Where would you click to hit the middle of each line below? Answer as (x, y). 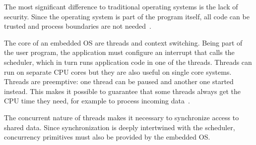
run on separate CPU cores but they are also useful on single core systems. (118, 72)
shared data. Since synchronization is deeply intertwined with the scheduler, (120, 127)
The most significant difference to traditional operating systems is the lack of (121, 6)
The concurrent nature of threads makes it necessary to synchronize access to (122, 117)
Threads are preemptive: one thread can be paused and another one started (119, 81)
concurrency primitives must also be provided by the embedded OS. (107, 137)
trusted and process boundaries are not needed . (78, 26)
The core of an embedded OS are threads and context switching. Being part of (123, 42)
